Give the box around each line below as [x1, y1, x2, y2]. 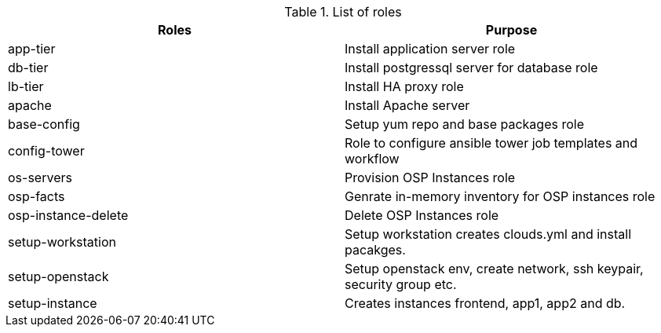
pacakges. [345, 242, 406, 258]
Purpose [485, 22, 538, 38]
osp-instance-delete [8, 207, 129, 223]
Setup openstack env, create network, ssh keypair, [345, 261, 644, 276]
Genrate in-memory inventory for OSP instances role [345, 188, 656, 204]
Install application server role [345, 41, 516, 57]
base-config [8, 116, 80, 132]
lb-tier [8, 79, 44, 94]
